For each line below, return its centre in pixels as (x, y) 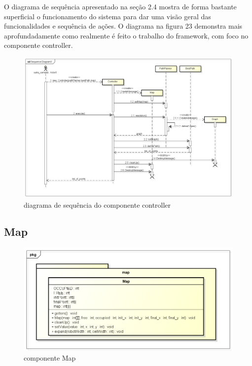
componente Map (50, 357)
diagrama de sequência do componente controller (97, 204)
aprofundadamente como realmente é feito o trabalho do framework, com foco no (126, 35)
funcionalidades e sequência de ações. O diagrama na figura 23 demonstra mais (123, 26)
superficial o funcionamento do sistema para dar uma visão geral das (108, 16)
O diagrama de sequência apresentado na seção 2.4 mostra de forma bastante (120, 6)
